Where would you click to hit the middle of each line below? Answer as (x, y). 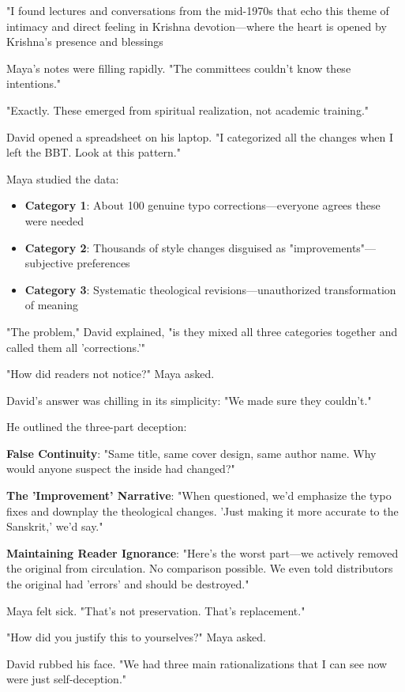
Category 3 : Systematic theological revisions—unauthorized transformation (210, 289)
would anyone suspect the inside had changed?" (121, 469)
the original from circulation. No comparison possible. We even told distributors (200, 568)
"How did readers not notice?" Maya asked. (111, 374)
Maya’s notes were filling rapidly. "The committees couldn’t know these (179, 68)
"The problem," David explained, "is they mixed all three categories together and (202, 331)
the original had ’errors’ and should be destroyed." (128, 584)
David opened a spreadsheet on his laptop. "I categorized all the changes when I (200, 136)
